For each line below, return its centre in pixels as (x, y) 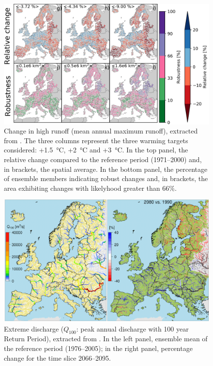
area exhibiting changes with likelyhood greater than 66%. (90, 188)
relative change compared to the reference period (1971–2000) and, (103, 159)
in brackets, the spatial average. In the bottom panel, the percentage (106, 169)
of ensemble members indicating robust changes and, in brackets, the (106, 178)
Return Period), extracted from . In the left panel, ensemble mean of (106, 339)
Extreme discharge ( (34, 328)
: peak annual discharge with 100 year (132, 328)
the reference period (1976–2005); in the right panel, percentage (98, 348)
